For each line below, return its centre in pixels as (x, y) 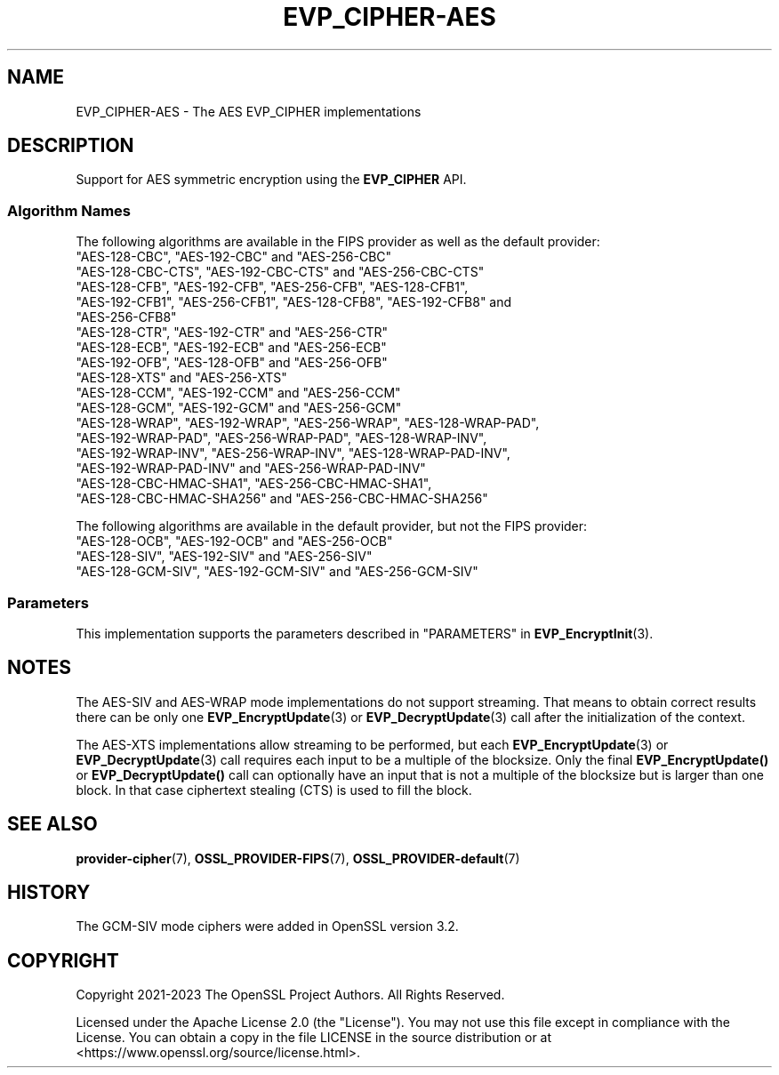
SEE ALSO (52, 824)
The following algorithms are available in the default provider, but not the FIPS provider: (332, 526)
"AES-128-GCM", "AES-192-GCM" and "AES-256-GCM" (239, 408)
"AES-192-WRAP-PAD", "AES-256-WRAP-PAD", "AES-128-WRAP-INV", (281, 438)
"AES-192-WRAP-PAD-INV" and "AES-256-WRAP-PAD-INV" (251, 469)
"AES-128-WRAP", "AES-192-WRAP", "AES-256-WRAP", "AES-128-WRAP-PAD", (308, 423)
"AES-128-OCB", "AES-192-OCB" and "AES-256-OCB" (234, 542)
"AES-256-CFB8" (126, 317)
